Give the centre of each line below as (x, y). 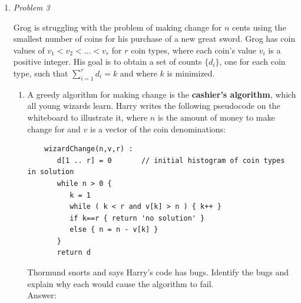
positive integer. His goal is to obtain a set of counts (107, 61)
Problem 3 (32, 7)
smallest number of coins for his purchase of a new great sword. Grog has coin (154, 39)
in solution (51, 172)
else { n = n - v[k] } (114, 230)
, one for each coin (252, 61)
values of (29, 50)
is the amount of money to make (216, 117)
